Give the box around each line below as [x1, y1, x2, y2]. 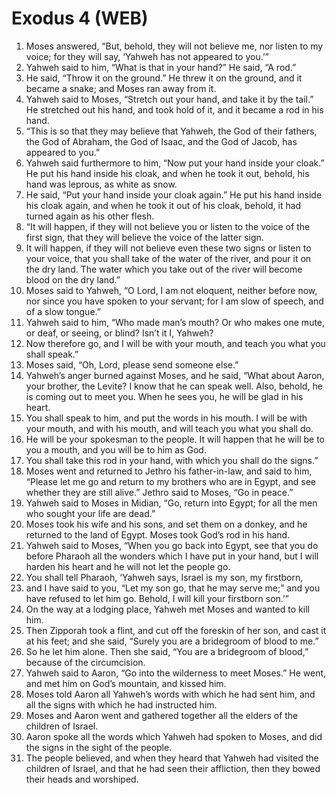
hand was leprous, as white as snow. [25, 178, 178, 190]
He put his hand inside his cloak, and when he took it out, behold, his [25, 167, 310, 179]
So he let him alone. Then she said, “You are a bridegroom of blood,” [25, 645, 309, 657]
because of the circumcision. [25, 656, 146, 668]
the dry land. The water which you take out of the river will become [25, 263, 303, 275]
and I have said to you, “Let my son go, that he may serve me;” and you [25, 582, 321, 594]
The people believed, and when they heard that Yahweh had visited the [25, 752, 319, 764]
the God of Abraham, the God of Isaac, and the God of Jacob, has [25, 135, 298, 147]
